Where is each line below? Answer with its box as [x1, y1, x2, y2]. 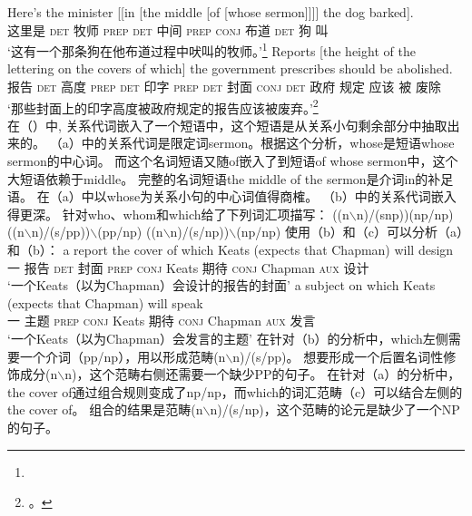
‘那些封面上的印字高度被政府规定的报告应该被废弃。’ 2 [7, 95, 319, 117]
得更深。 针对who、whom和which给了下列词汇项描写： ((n [7, 204, 349, 223]
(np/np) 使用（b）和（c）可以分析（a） [236, 222, 463, 241]
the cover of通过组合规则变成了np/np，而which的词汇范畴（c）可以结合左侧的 [7, 382, 463, 401]
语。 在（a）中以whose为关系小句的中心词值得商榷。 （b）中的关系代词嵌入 [7, 187, 457, 206]
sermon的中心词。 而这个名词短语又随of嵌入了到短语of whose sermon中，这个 [7, 151, 458, 170]
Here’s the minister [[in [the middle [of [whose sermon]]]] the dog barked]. [7, 3, 414, 21]
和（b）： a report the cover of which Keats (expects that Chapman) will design [7, 240, 454, 259]
